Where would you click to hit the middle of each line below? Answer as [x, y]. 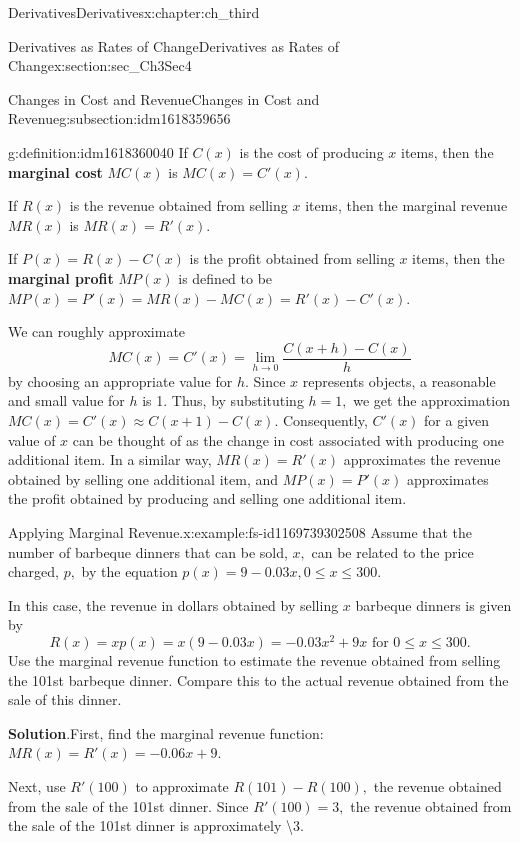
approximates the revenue [422, 459]
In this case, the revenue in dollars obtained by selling [173, 604]
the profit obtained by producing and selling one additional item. [207, 498]
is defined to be [225, 277]
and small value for [66, 400]
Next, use [37, 785]
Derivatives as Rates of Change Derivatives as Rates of [174, 45]
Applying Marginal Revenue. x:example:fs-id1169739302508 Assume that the [240, 531]
